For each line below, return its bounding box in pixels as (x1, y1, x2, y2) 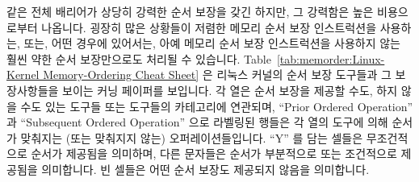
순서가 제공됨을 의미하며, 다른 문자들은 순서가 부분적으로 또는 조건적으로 (31, 145, 397, 162)
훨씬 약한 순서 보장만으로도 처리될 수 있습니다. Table (6, 50, 271, 67)
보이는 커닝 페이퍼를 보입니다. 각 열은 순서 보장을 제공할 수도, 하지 (62, 81, 398, 98)
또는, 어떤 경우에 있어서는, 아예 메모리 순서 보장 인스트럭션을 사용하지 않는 (23, 35, 400, 52)
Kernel (6, 66, 40, 83)
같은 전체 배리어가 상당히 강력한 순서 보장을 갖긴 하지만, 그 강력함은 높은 (6, 3, 374, 19)
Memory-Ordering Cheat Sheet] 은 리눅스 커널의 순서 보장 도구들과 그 (43, 66, 392, 83)
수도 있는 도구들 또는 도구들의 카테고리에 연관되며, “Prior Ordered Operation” (20, 97, 413, 114)
